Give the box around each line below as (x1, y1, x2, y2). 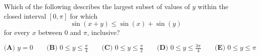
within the (198, 1, 229, 11)
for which (70, 11, 98, 21)
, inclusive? (87, 27, 120, 37)
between (38, 27, 62, 37)
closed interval (4, 11, 46, 21)
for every (4, 27, 30, 37)
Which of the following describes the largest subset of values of (4, 1, 190, 11)
